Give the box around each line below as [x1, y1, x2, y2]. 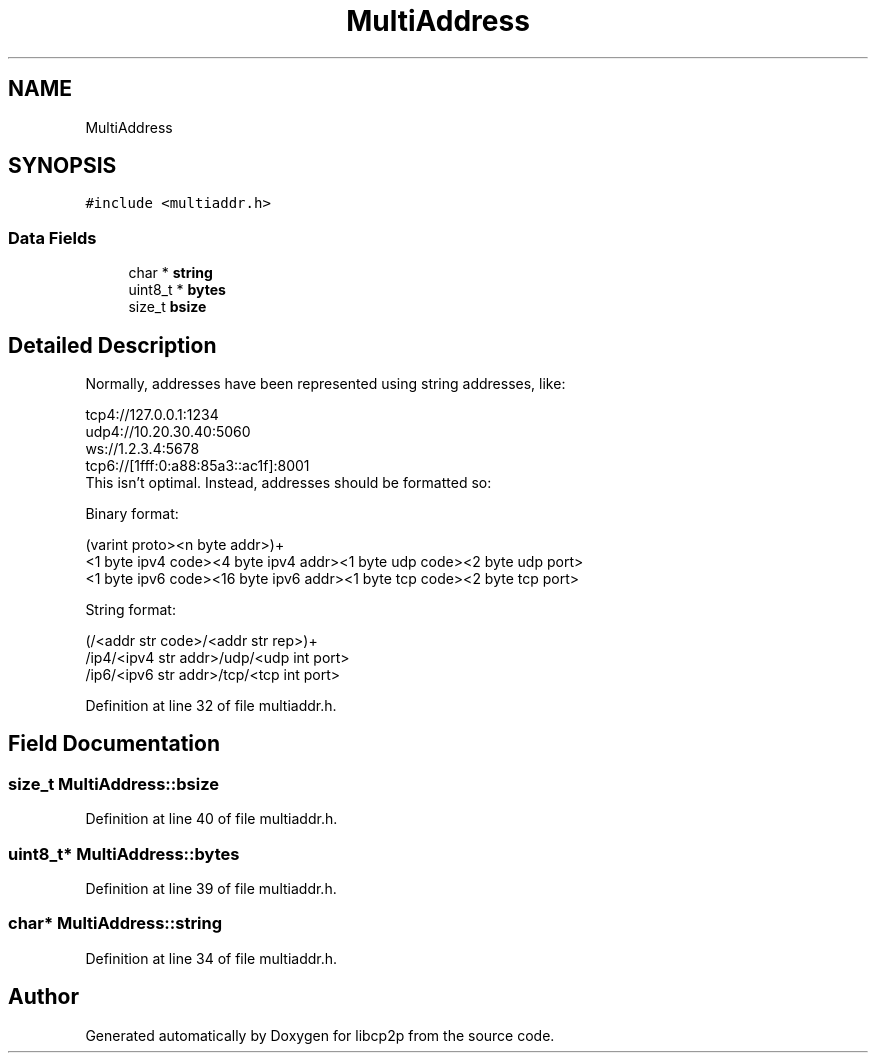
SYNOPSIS [8, 153, 117, 179]
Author [8, 984, 79, 1010]
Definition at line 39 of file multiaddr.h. [85, 880, 337, 897]
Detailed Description [8, 332, 217, 358]
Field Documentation [8, 731, 220, 757]
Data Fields [8, 227, 97, 248]
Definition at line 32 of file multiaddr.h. [85, 697, 337, 715]
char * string [128, 264, 213, 282]
